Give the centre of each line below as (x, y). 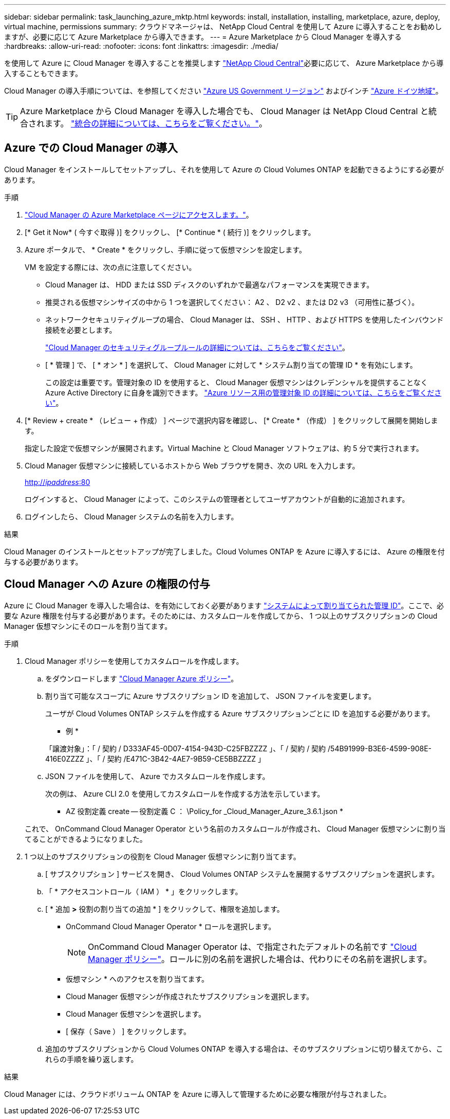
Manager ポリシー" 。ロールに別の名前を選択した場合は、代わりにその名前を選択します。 (260, 959)
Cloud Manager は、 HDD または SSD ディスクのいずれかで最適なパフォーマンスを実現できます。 (210, 284)
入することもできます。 (43, 73)
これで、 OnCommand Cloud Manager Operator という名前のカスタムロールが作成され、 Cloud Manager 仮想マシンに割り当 (235, 828)
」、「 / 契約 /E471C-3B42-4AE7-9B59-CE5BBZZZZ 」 (176, 759)
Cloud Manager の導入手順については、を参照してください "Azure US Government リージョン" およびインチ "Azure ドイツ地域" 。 (223, 91)
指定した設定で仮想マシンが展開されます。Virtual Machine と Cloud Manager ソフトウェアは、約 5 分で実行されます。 (224, 448)
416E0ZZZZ (65, 759)
